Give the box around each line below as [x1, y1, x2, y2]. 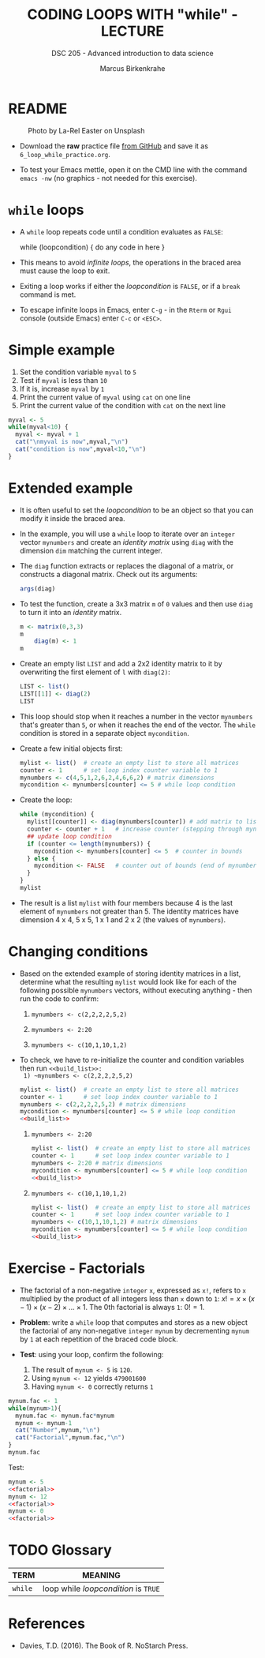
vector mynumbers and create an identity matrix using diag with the [19, 537, 234, 546]
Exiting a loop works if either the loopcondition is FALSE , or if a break [19, 281, 241, 291]
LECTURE [100, 22, 165, 40]
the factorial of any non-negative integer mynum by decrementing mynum [19, 1326, 250, 1335]
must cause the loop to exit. [19, 266, 110, 276]
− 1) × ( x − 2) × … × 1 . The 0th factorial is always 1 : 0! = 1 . [19, 1302, 205, 1311]
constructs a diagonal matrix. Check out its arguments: [19, 569, 198, 579]
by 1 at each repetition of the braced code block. [19, 1334, 179, 1344]
